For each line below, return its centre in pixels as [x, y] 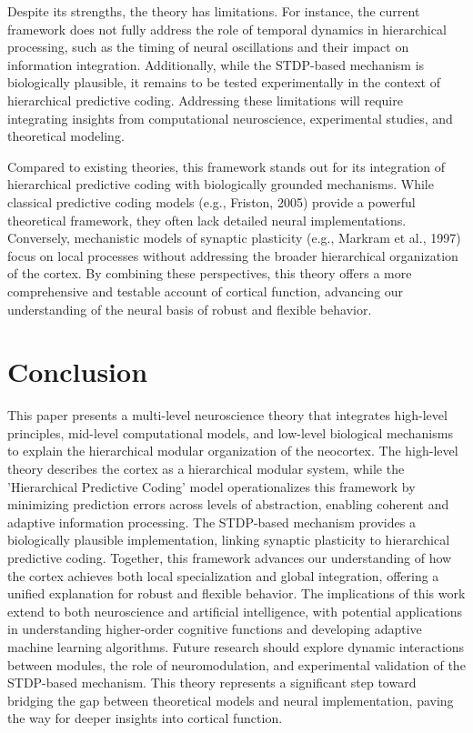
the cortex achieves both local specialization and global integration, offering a [223, 575]
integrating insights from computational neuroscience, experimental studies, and [230, 118]
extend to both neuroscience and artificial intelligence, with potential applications [235, 611]
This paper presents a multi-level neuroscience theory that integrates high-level [227, 415]
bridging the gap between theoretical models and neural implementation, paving [231, 700]
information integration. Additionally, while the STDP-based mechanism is [216, 64]
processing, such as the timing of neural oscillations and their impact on [208, 47]
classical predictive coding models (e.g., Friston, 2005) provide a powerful [211, 201]
